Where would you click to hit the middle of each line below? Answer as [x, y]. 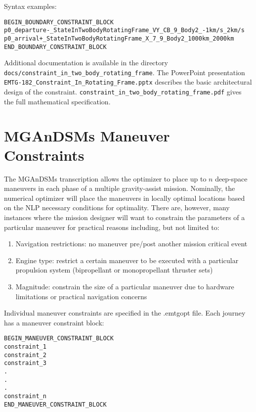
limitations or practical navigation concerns [81, 296]
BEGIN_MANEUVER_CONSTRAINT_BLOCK [59, 339]
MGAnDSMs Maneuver [87, 135]
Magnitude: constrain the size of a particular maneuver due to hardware [125, 287]
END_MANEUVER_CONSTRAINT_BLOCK [55, 404]
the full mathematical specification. [57, 101]
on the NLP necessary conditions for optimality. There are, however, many [117, 207]
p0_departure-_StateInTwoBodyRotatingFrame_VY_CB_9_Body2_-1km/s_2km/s [124, 30]
